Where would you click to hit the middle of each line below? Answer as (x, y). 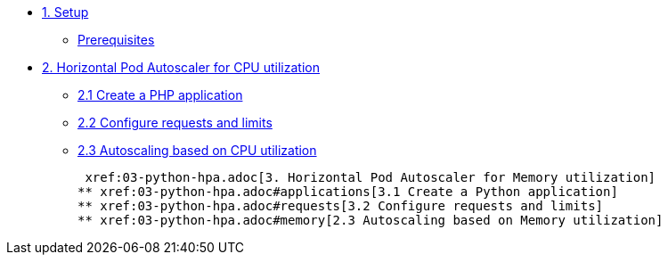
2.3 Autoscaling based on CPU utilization (197, 150)
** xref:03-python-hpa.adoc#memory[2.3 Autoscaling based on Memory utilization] (371, 220)
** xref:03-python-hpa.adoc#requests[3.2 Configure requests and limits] (341, 206)
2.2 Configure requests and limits (175, 123)
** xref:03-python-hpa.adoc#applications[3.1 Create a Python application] (348, 192)
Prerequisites (116, 40)
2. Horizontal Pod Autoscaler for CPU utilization (181, 67)
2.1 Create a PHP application (160, 95)
